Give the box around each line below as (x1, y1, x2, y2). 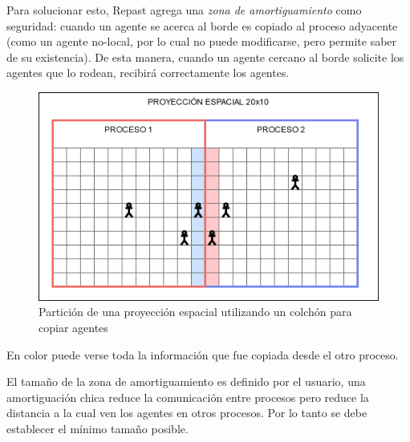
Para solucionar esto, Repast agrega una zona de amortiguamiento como (6, 2, 362, 18)
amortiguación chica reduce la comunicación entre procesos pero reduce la (6, 388, 369, 405)
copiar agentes (39, 319, 108, 336)
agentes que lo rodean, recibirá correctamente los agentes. (6, 64, 290, 81)
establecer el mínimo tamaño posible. (6, 420, 189, 437)
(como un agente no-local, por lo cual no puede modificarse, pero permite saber (6, 33, 397, 50)
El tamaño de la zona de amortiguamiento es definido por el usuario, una (6, 373, 366, 390)
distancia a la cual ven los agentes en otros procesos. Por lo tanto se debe (6, 404, 367, 421)
